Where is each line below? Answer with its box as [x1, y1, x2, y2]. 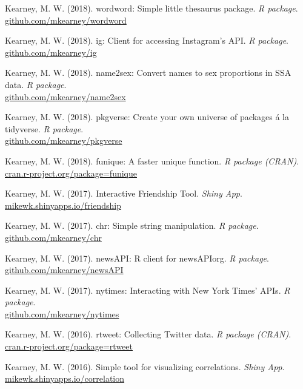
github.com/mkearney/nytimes [5, 307, 119, 320]
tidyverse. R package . [5, 122, 84, 135]
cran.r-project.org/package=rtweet [5, 340, 133, 353]
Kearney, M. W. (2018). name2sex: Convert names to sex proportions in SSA [5, 66, 291, 79]
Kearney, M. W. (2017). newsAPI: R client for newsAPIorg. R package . [5, 251, 269, 264]
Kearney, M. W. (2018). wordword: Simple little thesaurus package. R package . [5, 2, 298, 14]
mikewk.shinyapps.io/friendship [5, 198, 122, 211]
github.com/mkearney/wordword [5, 13, 127, 26]
